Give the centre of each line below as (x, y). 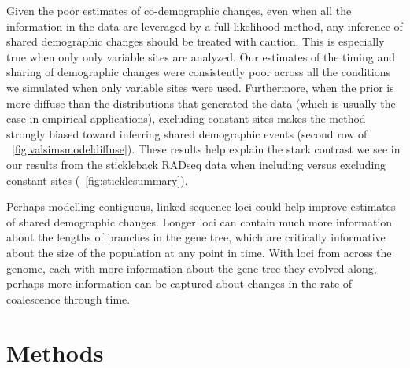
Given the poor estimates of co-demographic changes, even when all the (179, 10)
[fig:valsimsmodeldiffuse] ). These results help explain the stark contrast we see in (206, 149)
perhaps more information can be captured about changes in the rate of (179, 283)
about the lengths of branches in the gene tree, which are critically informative (196, 237)
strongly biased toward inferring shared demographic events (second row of (187, 133)
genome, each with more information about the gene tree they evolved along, (192, 268)
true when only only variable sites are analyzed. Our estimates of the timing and (201, 56)
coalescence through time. (68, 298)
